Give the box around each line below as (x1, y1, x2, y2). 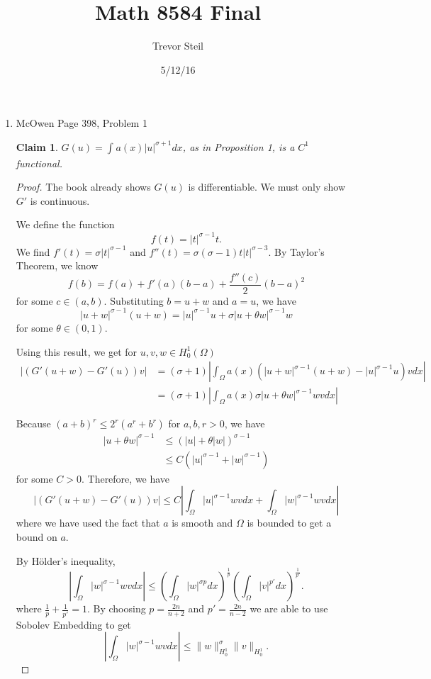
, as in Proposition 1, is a (182, 139, 295, 154)
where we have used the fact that (16, 515, 160, 530)
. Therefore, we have (81, 471, 170, 486)
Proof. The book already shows (16, 179, 151, 194)
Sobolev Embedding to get (16, 617, 131, 632)
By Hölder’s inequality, (16, 553, 116, 568)
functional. (16, 155, 62, 170)
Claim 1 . (16, 139, 58, 154)
